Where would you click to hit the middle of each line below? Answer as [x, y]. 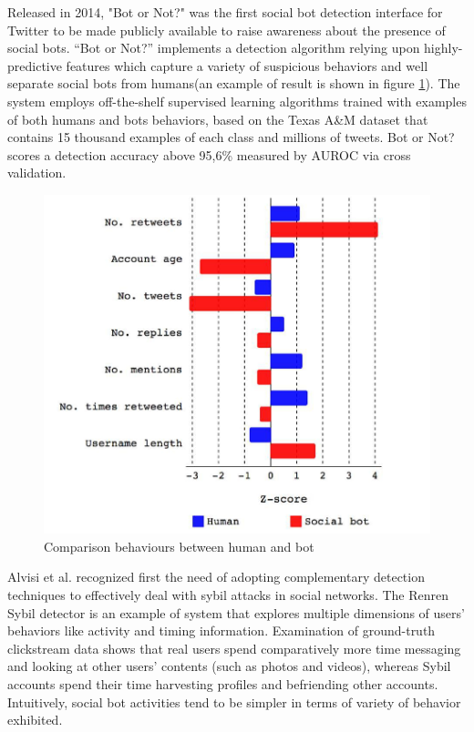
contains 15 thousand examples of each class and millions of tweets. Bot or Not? [231, 137]
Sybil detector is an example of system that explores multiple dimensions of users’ [236, 612]
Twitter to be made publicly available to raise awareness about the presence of [227, 30]
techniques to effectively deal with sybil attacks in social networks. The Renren [228, 594]
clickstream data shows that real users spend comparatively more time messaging [234, 648]
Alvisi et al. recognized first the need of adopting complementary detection [216, 577]
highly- [443, 48]
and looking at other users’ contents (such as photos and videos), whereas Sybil [229, 666]
